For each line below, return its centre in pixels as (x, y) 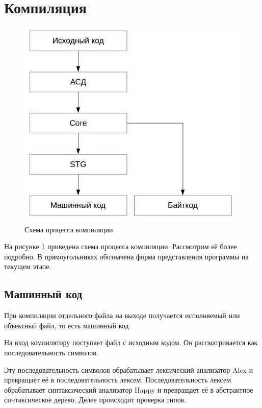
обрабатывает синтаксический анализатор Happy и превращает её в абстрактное (129, 389)
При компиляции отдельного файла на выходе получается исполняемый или (122, 315)
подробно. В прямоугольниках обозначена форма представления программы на (126, 256)
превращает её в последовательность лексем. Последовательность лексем (118, 380)
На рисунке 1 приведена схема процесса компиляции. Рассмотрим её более (121, 246)
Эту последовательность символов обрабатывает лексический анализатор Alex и (129, 369)
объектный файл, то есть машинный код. (68, 325)
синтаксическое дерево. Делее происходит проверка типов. (95, 400)
